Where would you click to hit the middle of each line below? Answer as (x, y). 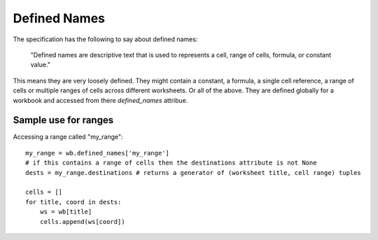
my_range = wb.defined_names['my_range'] (97, 153)
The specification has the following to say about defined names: (105, 39)
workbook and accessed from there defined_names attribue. (100, 100)
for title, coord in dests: (73, 202)
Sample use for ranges (63, 120)
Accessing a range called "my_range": (68, 137)
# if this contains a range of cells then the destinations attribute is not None (171, 163)
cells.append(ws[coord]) (82, 221)
